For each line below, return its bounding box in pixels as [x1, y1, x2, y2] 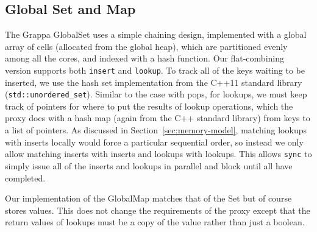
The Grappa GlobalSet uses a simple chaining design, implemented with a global [5, 28, 307, 41]
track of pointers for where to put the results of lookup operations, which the [5, 99, 293, 112]
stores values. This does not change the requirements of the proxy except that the [5, 203, 310, 216]
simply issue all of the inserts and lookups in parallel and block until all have [5, 159, 293, 172]
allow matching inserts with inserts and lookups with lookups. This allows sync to [5, 147, 312, 160]
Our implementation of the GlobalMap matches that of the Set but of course [5, 192, 292, 205]
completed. [5, 171, 46, 184]
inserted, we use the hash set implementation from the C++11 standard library [5, 76, 302, 88]
